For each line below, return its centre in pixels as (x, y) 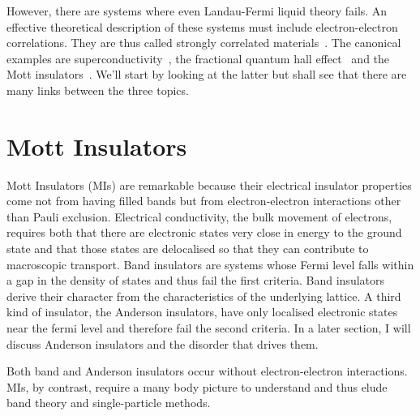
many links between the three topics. (98, 90)
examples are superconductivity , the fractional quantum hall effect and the (198, 58)
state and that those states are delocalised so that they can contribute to (188, 249)
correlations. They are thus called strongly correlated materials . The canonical (204, 43)
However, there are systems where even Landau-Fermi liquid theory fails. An (197, 11)
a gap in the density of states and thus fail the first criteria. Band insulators (196, 280)
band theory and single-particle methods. (109, 403)
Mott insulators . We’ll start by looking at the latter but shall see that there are (207, 74)
